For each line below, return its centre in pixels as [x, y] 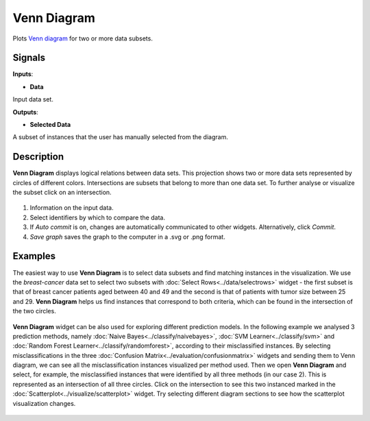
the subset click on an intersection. [62, 193]
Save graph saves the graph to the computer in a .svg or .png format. [127, 237]
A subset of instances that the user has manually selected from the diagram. [121, 137]
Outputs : [26, 112]
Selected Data [50, 125]
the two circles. [34, 311]
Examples [34, 256]
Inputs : [23, 74]
